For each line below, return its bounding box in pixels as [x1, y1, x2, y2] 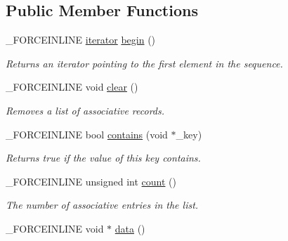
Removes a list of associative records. [6, 103, 165, 117]
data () [114, 221, 145, 235]
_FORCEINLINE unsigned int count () [6, 174, 176, 188]
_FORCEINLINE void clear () [6, 79, 138, 94]
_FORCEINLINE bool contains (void [6, 126, 168, 141]
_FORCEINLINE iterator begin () [6, 32, 156, 47]
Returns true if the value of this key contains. [6, 150, 201, 165]
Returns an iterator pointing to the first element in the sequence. [6, 56, 283, 70]
